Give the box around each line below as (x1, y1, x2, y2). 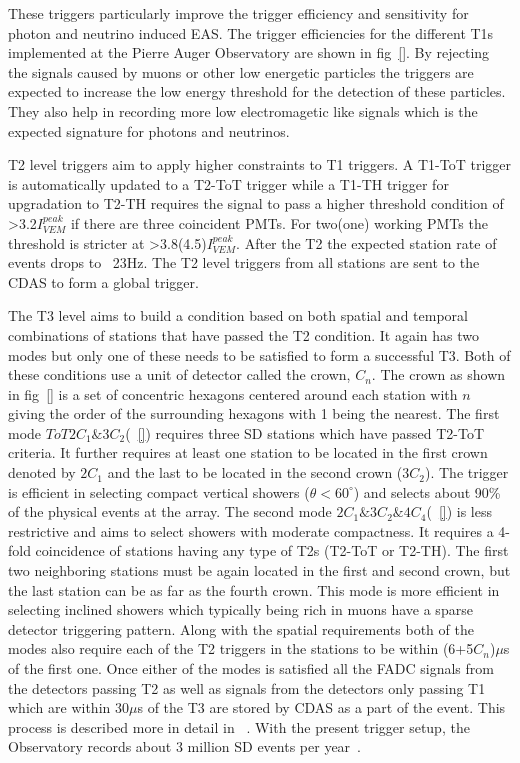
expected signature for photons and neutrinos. (8, 120, 290, 141)
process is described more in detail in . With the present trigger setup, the (8, 716, 470, 737)
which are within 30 (8, 697, 129, 718)
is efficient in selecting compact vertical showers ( (8, 481, 310, 502)
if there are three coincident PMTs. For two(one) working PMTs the (70, 212, 488, 233)
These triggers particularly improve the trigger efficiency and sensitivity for (8, 3, 469, 23)
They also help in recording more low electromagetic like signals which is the (8, 100, 478, 121)
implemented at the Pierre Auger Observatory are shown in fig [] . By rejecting (8, 42, 490, 63)
